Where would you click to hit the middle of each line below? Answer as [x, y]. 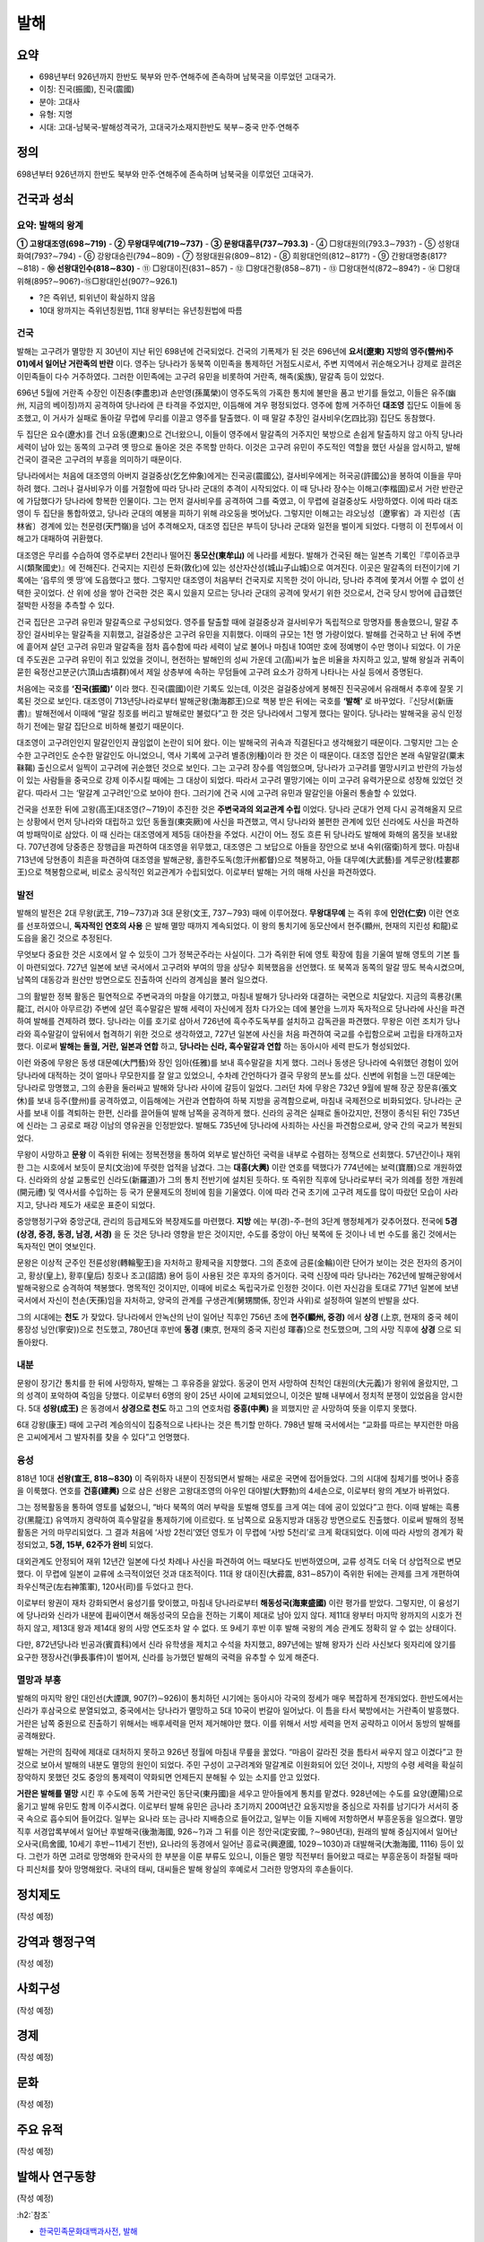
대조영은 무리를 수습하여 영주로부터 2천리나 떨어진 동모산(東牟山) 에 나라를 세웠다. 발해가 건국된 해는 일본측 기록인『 [220, 555]
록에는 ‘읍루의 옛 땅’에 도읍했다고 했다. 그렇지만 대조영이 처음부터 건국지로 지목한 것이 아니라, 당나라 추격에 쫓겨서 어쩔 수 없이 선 [241, 580]
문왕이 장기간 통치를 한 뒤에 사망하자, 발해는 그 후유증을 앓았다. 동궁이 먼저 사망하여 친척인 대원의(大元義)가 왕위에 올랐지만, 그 [238, 1383]
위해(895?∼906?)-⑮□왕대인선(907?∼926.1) [97, 281]
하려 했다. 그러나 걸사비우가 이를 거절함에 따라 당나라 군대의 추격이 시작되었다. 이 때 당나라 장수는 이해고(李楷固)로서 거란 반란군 [240, 488]
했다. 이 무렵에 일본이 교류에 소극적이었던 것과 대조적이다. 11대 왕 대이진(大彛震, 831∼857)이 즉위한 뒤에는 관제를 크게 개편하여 [238, 1574]
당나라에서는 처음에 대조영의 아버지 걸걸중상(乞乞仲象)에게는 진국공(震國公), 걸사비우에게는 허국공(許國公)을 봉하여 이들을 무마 [239, 476]
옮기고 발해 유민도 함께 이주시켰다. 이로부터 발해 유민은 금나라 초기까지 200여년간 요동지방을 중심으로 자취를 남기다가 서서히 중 [238, 1806]
